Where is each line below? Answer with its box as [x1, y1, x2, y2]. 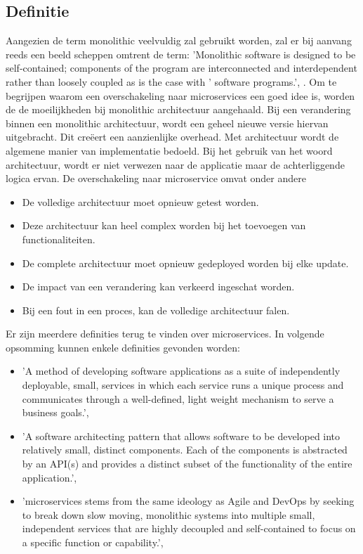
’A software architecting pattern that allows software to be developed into [22, 428, 341, 443]
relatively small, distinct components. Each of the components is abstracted [22, 442, 348, 457]
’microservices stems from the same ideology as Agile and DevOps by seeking [22, 494, 355, 508]
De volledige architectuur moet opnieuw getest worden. [22, 194, 259, 209]
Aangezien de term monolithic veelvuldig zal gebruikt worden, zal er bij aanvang [6, 33, 352, 48]
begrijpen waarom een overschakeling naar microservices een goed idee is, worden [6, 88, 355, 103]
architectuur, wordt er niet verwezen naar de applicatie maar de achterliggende [6, 157, 345, 172]
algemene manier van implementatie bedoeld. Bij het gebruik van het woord [6, 143, 333, 157]
